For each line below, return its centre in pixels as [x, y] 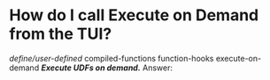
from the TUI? [61, 34]
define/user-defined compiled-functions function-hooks [112, 58]
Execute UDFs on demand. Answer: [107, 68]
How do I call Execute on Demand [134, 15]
